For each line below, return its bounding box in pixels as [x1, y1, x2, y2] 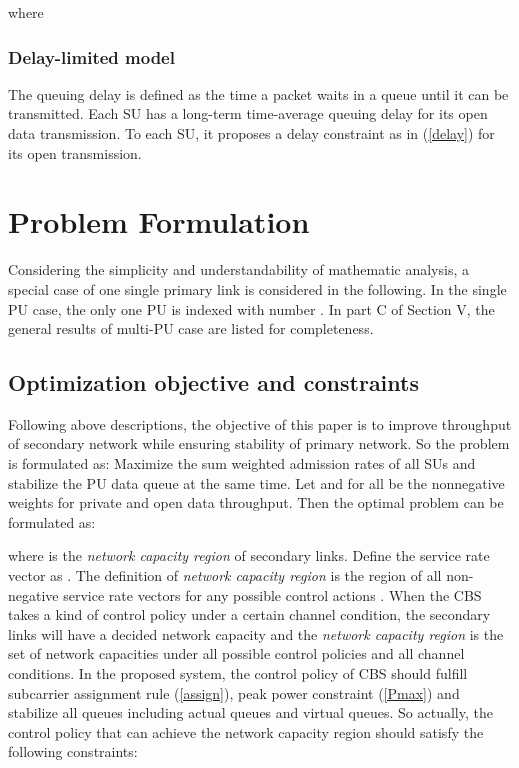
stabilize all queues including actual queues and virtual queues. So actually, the [8, 702, 493, 723]
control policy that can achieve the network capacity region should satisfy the [8, 721, 484, 742]
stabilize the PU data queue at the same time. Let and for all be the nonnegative [8, 472, 505, 493]
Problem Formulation [8, 201, 310, 242]
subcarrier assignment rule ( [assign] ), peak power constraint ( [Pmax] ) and [8, 682, 460, 703]
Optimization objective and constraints [8, 367, 419, 398]
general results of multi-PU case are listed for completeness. [8, 318, 374, 339]
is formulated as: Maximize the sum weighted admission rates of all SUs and [8, 453, 476, 474]
